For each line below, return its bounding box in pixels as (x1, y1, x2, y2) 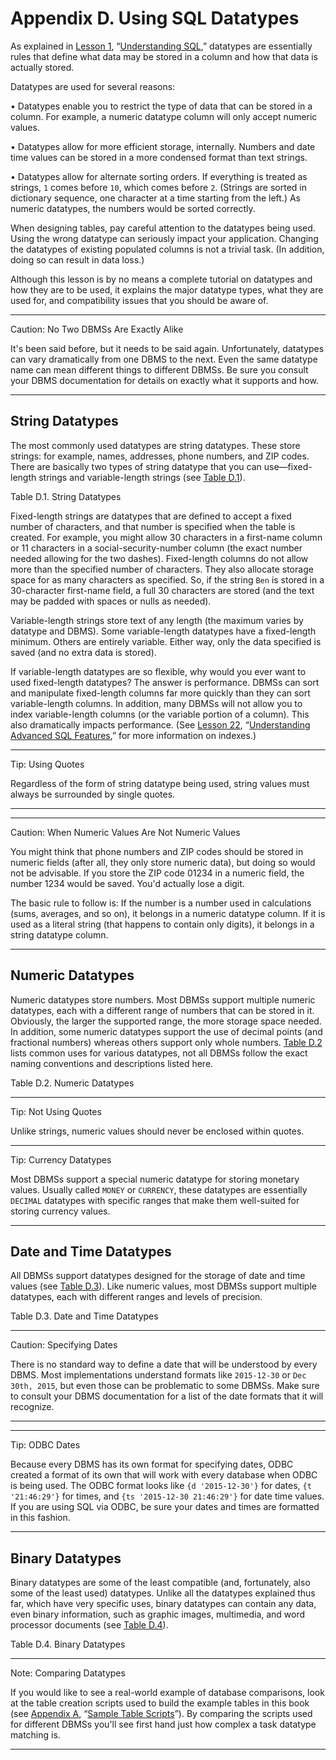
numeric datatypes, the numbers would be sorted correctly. (10, 202, 256, 214)
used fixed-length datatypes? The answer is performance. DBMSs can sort (10, 676, 320, 688)
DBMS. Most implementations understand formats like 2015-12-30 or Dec (10, 1369, 307, 1381)
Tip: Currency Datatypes (10, 1153, 112, 1166)
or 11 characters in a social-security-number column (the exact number (10, 542, 303, 554)
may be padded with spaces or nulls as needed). (10, 595, 212, 607)
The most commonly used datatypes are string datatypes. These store (10, 439, 301, 451)
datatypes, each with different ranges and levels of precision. (10, 1291, 263, 1303)
